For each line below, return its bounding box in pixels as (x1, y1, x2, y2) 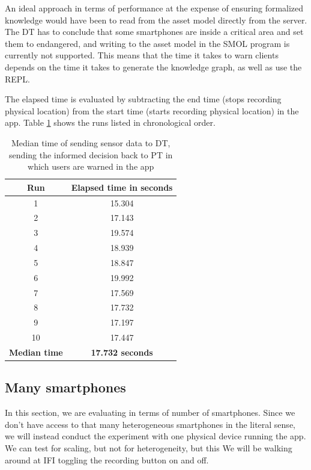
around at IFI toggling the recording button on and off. (5, 453, 209, 466)
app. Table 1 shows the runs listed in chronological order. (5, 116, 216, 129)
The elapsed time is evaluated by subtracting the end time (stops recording (5, 93, 282, 105)
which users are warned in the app (28, 160, 154, 173)
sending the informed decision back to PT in (9, 148, 173, 161)
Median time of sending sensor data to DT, (11, 136, 171, 149)
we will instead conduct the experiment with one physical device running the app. (5, 430, 306, 442)
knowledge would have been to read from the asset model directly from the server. (5, 13, 307, 26)
